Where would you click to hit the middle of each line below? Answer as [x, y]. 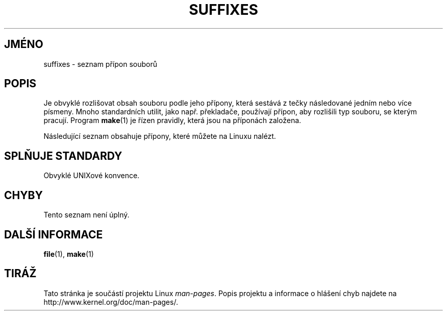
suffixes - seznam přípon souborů [100, 64]
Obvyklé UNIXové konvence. [92, 176]
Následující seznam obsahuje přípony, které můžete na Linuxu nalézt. [160, 136]
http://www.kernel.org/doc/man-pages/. [111, 302]
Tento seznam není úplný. [86, 215]
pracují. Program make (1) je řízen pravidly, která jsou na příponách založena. [172, 120]
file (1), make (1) [69, 254]
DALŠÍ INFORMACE [54, 234]
